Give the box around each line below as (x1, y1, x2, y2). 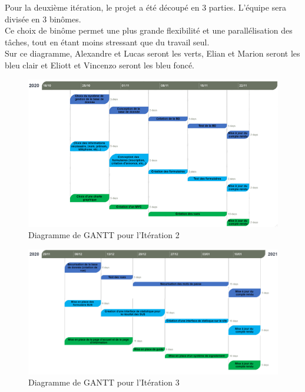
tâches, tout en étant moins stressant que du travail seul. (5, 35, 210, 48)
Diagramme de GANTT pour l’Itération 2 (28, 229, 180, 241)
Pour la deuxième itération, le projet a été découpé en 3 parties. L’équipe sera (5, 1, 286, 13)
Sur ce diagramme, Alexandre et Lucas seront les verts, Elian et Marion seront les (5, 47, 300, 60)
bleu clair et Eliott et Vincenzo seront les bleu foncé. (5, 58, 195, 71)
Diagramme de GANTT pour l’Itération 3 (28, 376, 180, 388)
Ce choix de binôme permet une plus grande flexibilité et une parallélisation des (5, 24, 293, 37)
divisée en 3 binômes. (5, 12, 81, 25)
